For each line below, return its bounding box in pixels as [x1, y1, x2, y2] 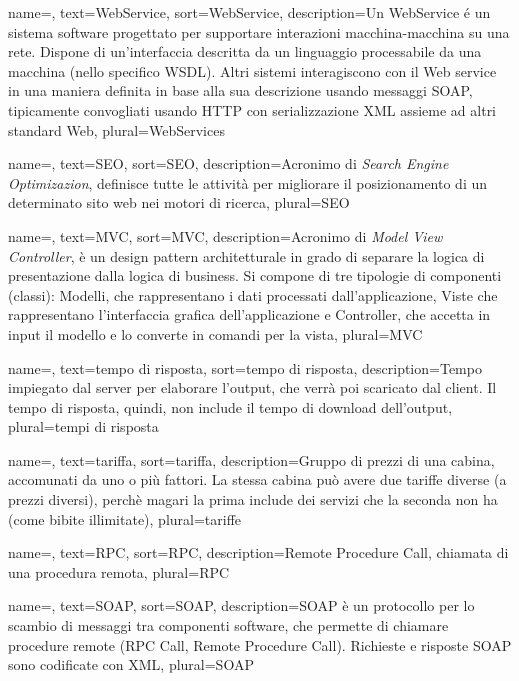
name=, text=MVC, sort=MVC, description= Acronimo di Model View [8, 225, 443, 246]
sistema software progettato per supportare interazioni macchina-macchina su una [8, 21, 510, 42]
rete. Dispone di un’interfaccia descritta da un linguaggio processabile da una [8, 41, 482, 62]
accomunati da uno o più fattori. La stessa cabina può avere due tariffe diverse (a [8, 469, 507, 490]
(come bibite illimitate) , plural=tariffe [8, 508, 242, 529]
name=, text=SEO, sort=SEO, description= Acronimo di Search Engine [8, 153, 449, 174]
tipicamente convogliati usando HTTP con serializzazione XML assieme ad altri [8, 99, 497, 120]
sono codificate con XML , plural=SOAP [8, 654, 254, 675]
